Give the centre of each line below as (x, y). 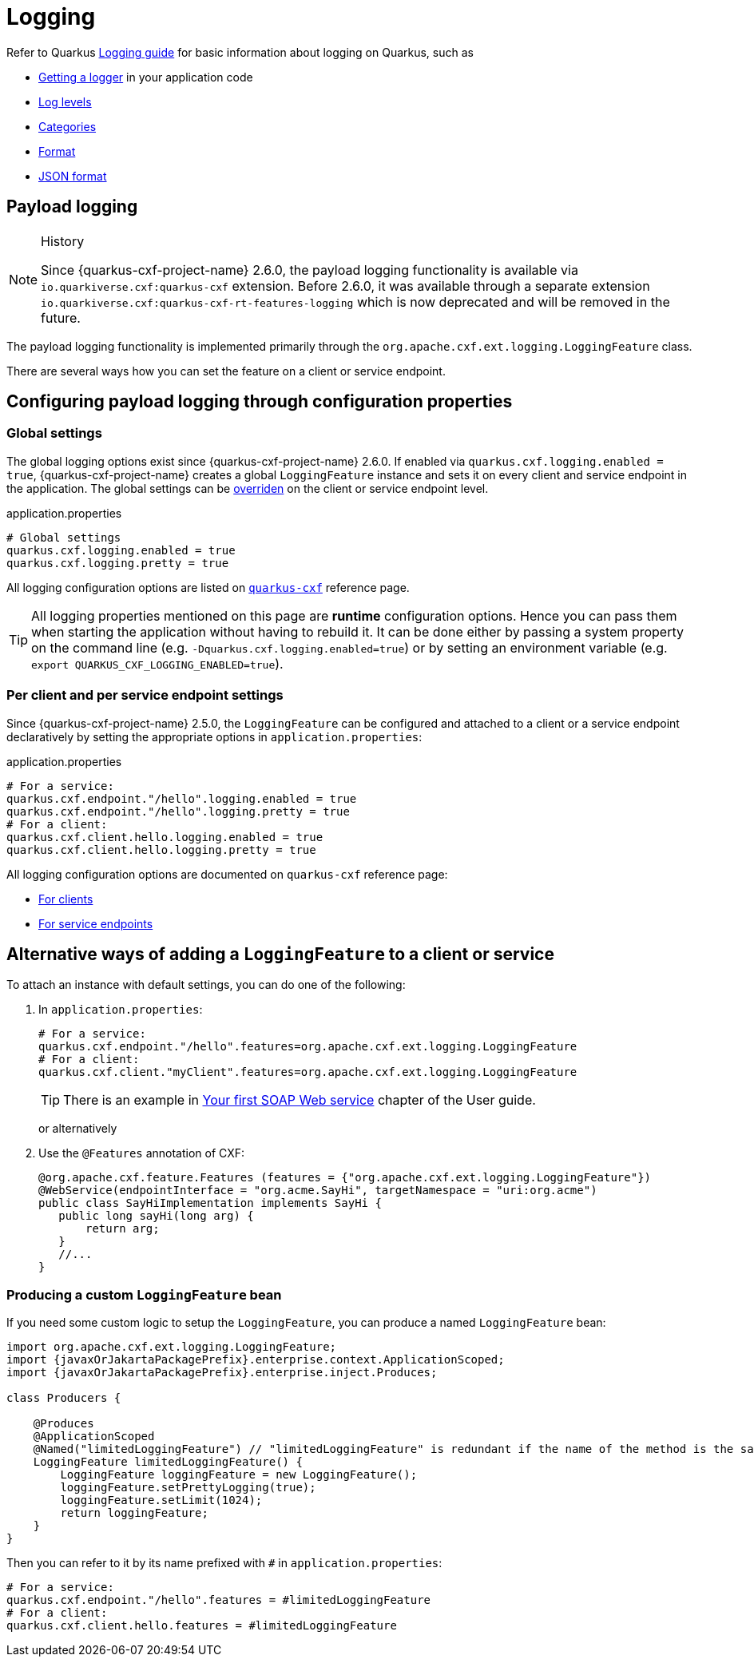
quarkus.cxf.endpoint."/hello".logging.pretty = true (178, 811)
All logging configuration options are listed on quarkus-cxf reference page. (208, 587)
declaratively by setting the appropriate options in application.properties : (214, 736)
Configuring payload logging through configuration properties (260, 402)
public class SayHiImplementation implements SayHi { (210, 1203)
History (63, 241)
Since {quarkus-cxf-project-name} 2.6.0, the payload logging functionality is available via (310, 270)
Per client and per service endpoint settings (145, 695)
